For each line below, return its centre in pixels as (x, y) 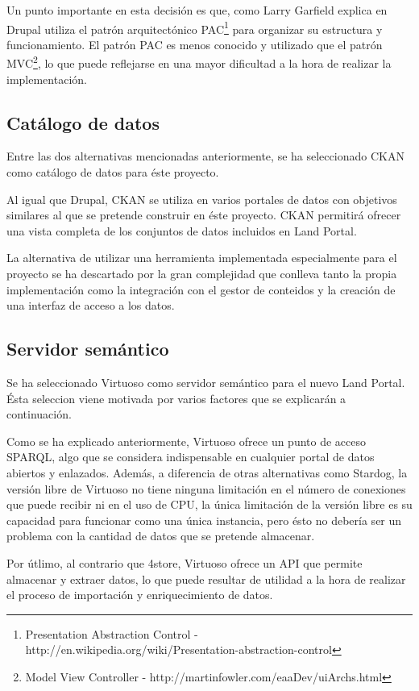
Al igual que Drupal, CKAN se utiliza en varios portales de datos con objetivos (202, 199)
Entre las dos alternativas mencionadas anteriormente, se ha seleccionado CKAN (205, 156)
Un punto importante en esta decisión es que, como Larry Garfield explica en (197, 10)
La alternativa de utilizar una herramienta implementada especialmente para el (202, 258)
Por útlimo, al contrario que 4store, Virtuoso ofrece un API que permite (185, 562)
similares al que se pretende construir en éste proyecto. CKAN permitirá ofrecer (204, 215)
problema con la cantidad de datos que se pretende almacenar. (161, 536)
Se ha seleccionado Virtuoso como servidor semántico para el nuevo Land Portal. (206, 383)
